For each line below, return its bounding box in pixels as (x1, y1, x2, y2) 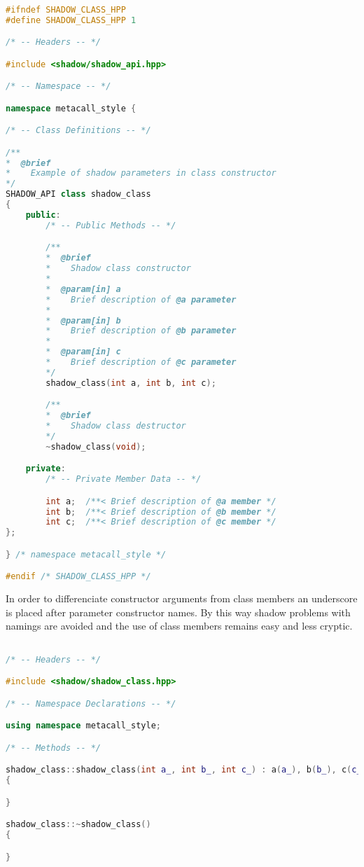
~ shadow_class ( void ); (45, 441, 146, 452)
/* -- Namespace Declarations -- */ (6, 698, 176, 709)
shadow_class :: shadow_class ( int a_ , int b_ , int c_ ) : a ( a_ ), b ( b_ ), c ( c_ (6, 765, 362, 775)
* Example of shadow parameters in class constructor (6, 168, 276, 179)
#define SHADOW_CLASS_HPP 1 (6, 15, 136, 25)
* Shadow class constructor (45, 263, 191, 274)
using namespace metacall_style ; (6, 721, 161, 731)
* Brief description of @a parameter (45, 294, 237, 305)
